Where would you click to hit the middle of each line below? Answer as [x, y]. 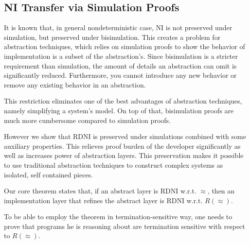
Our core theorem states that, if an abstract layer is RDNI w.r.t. [100, 191]
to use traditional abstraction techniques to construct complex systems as [114, 165]
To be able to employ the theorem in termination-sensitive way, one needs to [118, 217]
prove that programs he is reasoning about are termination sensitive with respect [125, 226]
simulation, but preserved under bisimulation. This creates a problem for [112, 37]
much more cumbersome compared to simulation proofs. [87, 120]
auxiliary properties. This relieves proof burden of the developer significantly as [122, 146]
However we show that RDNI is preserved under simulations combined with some [125, 136]
